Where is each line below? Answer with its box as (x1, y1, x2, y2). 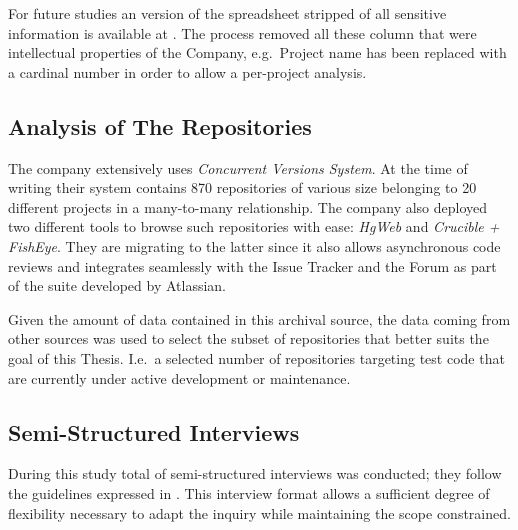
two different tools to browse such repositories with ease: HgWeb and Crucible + (8, 216, 500, 237)
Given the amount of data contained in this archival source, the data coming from (8, 308, 511, 329)
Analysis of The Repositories (8, 110, 312, 141)
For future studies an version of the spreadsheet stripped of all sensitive (8, 3, 447, 23)
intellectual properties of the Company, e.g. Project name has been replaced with (8, 42, 507, 63)
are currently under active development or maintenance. (8, 367, 351, 388)
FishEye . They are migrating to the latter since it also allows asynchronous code (8, 235, 501, 256)
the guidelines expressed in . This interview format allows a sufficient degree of (8, 482, 490, 503)
